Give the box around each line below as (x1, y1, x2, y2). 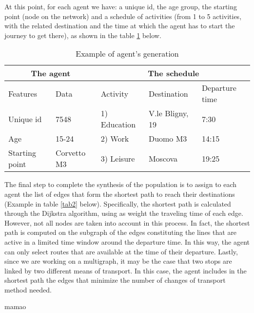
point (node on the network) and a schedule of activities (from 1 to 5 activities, (4, 11, 242, 21)
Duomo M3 (148, 133, 187, 145)
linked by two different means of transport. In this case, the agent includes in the (4, 265, 247, 275)
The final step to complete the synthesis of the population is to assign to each (4, 179, 237, 189)
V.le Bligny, (148, 107, 189, 119)
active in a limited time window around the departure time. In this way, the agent (4, 236, 250, 247)
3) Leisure (100, 152, 135, 164)
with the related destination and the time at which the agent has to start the (4, 21, 235, 31)
